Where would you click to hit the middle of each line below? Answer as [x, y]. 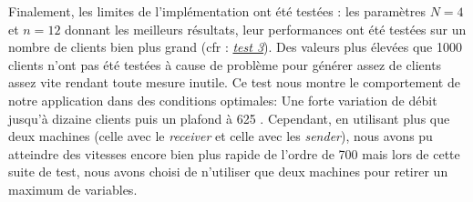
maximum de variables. [73, 189]
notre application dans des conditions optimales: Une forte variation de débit [223, 100]
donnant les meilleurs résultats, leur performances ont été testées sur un [266, 29]
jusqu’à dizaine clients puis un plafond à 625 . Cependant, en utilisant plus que [229, 118]
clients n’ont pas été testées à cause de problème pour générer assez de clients [225, 64]
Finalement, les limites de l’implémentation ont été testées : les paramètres [217, 11]
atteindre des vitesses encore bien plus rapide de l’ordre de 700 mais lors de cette [234, 153]
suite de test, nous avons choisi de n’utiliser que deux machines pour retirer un [228, 172]
